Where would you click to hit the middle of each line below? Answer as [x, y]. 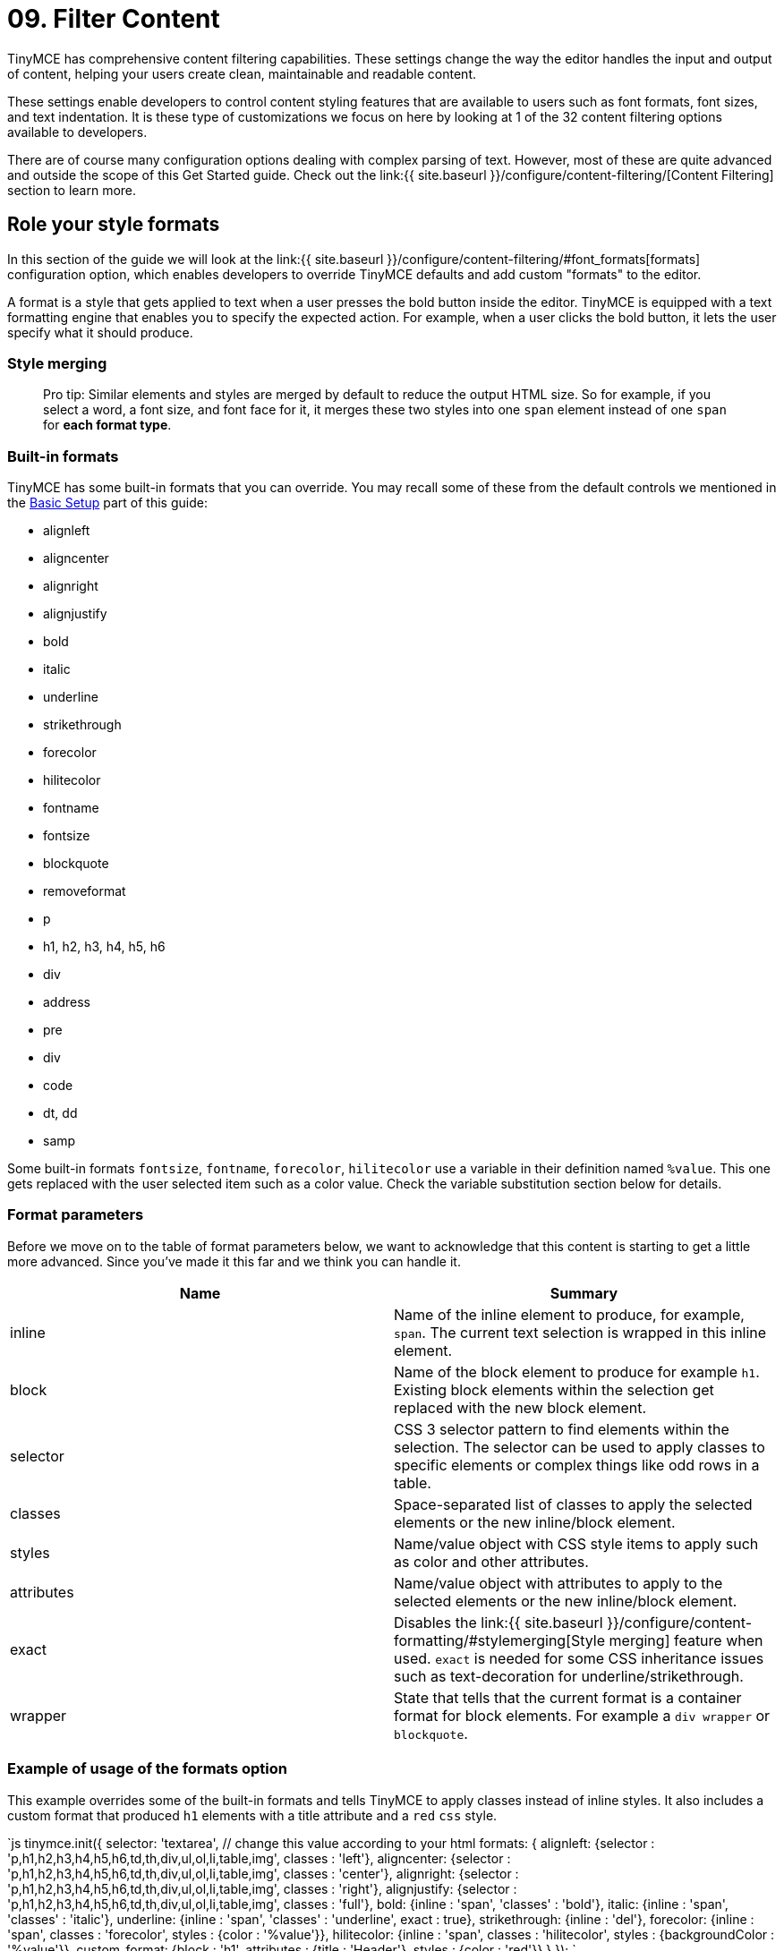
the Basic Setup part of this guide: [107, 503]
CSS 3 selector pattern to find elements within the [562, 1429]
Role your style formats [114, 225]
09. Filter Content [114, 19]
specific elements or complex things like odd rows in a [577, 1465]
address [67, 1002]
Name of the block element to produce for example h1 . [577, 1372]
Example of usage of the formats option [147, 1769]
